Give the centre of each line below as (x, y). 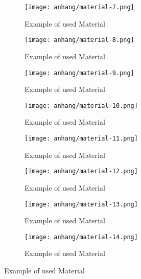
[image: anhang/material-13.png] (81, 204)
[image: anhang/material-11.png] (81, 138)
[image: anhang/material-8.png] (79, 40)
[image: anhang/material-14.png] (81, 237)
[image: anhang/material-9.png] (79, 73)
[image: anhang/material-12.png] (81, 171)
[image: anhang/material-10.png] (81, 106)
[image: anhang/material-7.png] (79, 7)
